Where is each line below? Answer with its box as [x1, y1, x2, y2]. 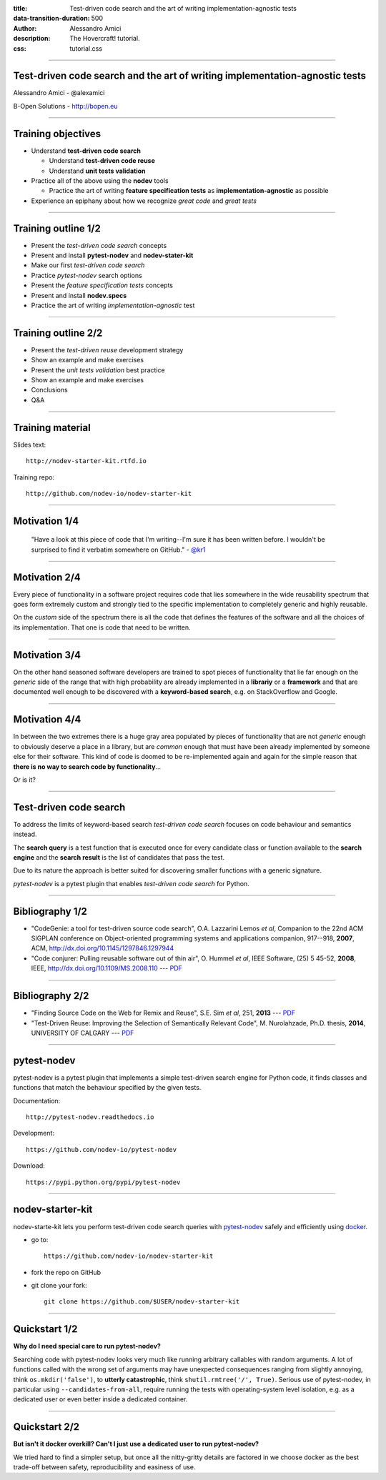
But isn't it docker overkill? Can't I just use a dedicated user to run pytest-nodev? [13, 1440, 259, 1449]
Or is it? [13, 775, 36, 784]
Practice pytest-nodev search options [31, 271, 142, 279]
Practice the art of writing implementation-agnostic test [31, 301, 195, 309]
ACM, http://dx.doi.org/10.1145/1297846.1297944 [31, 944, 174, 953]
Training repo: [13, 472, 55, 482]
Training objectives [13, 127, 102, 139]
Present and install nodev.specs [31, 291, 127, 299]
